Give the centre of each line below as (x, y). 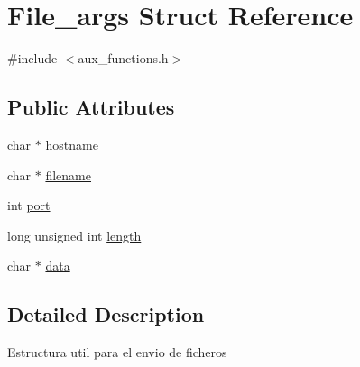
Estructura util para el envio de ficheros (117, 352)
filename (68, 174)
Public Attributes (91, 107)
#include (32, 58)
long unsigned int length (74, 235)
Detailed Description (106, 314)
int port (29, 205)
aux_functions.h (123, 58)
